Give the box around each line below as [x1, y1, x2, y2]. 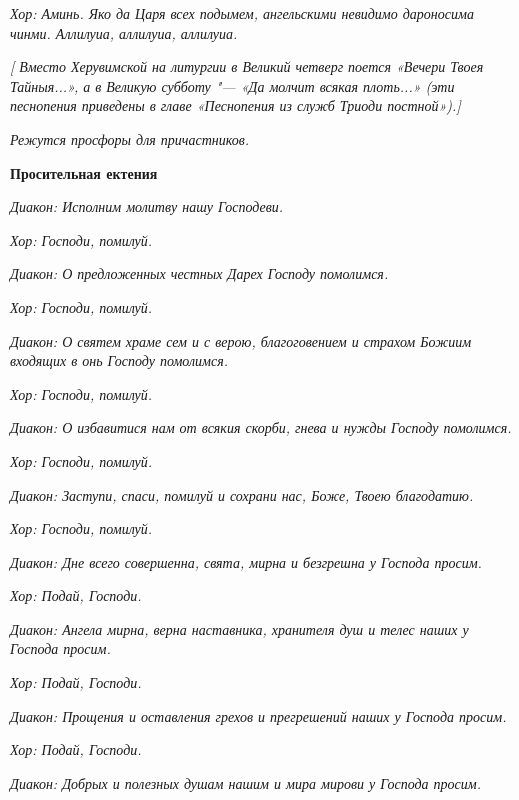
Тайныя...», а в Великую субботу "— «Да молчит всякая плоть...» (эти [10, 75, 455, 96]
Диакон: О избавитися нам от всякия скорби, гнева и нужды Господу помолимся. [10, 417, 512, 438]
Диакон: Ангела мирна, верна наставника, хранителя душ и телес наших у [10, 618, 469, 639]
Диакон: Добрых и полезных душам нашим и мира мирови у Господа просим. [10, 772, 482, 793]
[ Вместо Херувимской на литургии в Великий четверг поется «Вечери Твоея [10, 56, 484, 77]
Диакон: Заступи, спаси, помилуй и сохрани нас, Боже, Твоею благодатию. [10, 484, 474, 505]
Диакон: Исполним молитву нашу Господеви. [10, 196, 284, 217]
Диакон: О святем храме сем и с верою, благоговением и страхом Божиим [10, 330, 472, 351]
